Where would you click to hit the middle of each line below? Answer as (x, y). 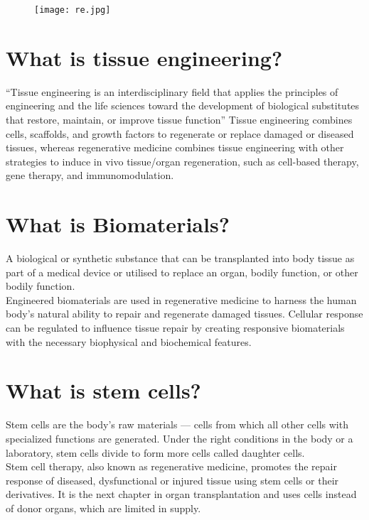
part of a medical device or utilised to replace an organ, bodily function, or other (182, 272)
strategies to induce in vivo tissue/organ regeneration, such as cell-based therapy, (182, 161)
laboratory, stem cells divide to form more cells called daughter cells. (155, 452)
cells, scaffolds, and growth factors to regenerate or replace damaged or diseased (180, 133)
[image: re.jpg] (73, 10)
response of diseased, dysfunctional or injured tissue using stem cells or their (172, 480)
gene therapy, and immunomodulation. (90, 175)
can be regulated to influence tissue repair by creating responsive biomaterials (175, 328)
